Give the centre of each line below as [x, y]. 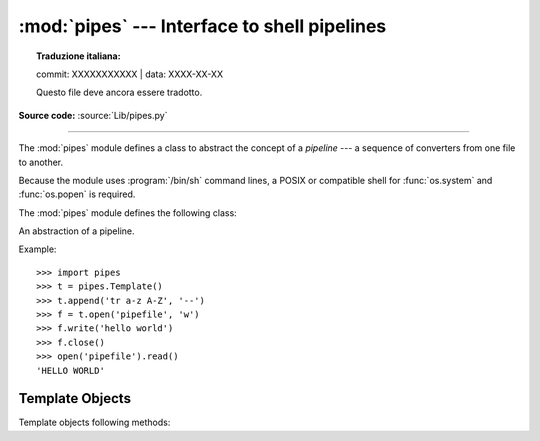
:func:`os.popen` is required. [77, 194]
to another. [41, 162]
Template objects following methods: [94, 422]
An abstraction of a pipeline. [76, 231]
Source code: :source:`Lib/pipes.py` [93, 115]
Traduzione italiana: [78, 56]
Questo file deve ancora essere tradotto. [119, 92]
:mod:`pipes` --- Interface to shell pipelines [202, 26]
